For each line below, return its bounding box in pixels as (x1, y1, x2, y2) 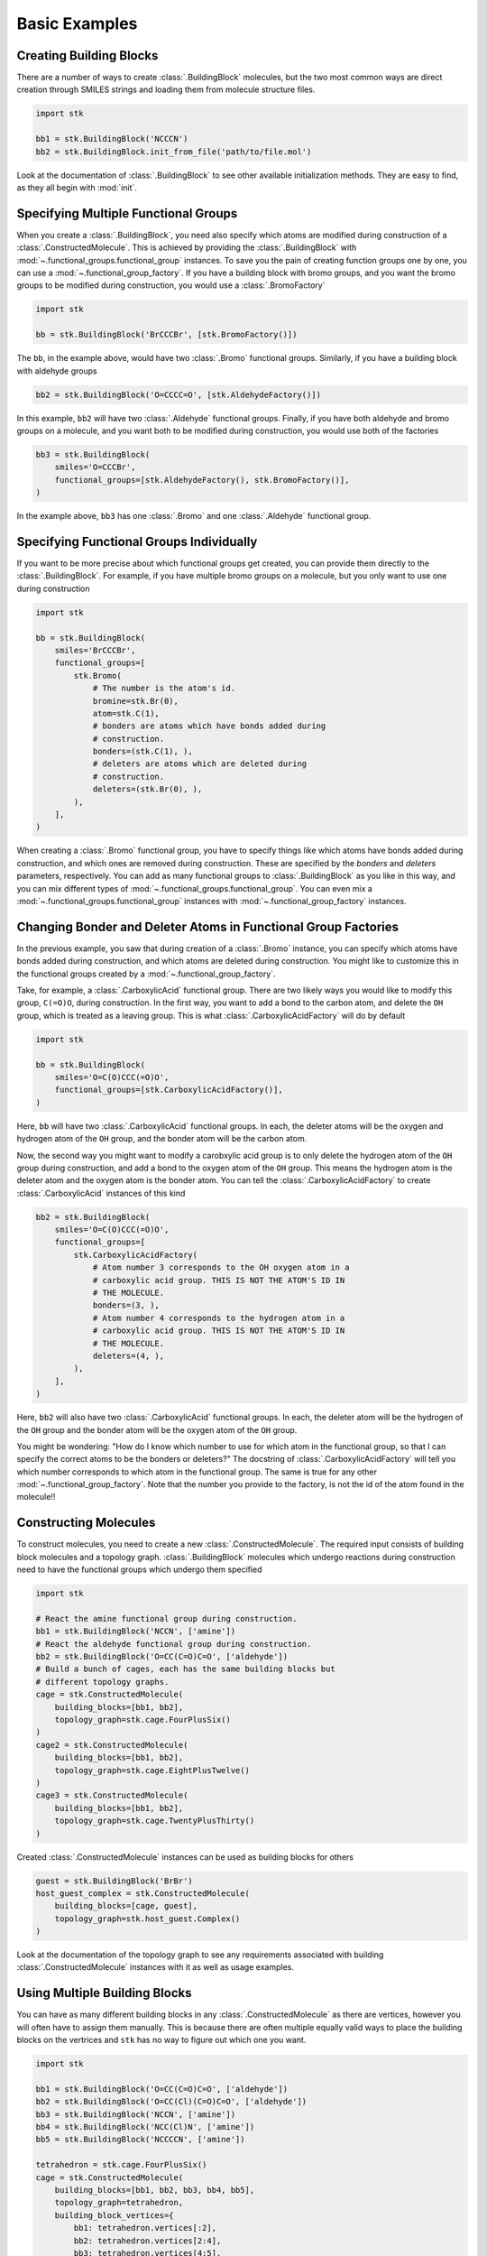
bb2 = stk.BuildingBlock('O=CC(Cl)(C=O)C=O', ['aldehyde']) (35, 2096, 308, 2107)
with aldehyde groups (16, 365, 98, 376)
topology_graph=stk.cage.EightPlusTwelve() (54, 1765, 250, 1775)
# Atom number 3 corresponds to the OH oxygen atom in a (92, 1262, 350, 1272)
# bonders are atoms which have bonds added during (92, 721, 326, 731)
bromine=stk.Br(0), (92, 696, 179, 706)
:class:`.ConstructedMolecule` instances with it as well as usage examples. (16, 1962, 295, 1973)
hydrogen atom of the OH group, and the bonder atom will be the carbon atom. (16, 1133, 308, 1144)
